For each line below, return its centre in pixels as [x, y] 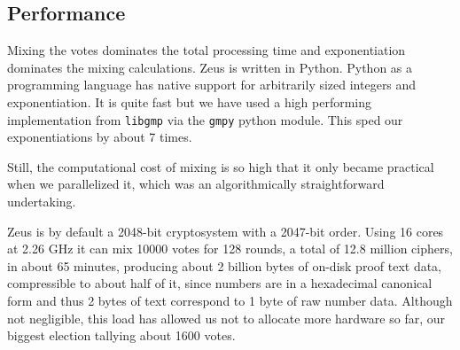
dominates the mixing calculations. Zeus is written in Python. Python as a [210, 67]
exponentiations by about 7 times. [100, 137]
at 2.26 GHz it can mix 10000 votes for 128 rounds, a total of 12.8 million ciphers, [230, 249]
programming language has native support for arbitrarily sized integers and [212, 85]
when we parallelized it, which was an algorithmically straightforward [196, 184]
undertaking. [42, 202]
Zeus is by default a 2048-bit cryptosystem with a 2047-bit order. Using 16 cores [226, 231]
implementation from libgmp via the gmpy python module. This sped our [205, 119]
